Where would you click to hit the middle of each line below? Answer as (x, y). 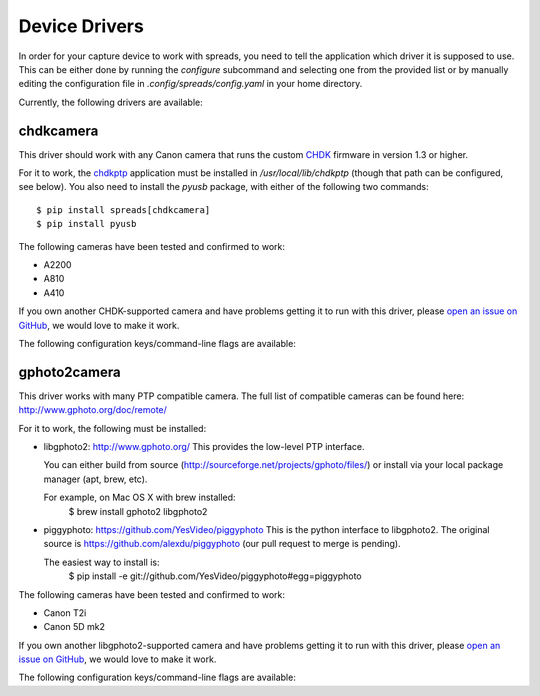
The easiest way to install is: (101, 562)
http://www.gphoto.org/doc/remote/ (92, 410)
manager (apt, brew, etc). (95, 479)
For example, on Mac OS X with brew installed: (139, 497)
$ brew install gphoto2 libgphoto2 (138, 511)
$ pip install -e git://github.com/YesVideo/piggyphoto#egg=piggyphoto (215, 576)
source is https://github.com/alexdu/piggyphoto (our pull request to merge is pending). (222, 544)
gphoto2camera (69, 371)
